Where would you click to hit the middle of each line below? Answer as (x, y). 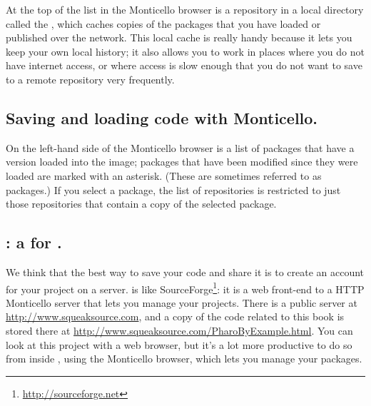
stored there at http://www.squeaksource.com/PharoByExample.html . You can (179, 330)
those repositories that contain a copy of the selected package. (141, 204)
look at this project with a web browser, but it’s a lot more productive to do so (179, 344)
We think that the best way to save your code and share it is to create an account (185, 271)
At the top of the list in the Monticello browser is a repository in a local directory (185, 9)
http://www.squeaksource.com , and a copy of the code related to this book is (175, 316)
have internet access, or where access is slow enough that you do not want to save (184, 65)
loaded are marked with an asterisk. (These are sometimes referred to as (164, 175)
